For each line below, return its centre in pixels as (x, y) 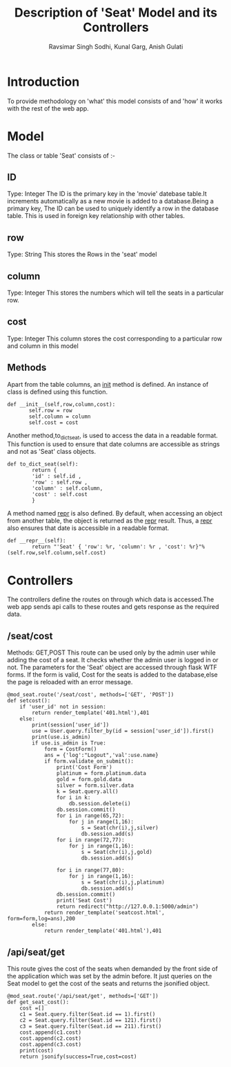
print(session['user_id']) (71, 725)
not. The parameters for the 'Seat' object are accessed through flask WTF (112, 667)
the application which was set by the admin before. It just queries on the (110, 976)
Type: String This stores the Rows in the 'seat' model (82, 255)
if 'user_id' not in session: (63, 707)
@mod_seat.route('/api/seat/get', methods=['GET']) (83, 996)
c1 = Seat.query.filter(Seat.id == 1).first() (88, 1014)
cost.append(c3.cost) (50, 1045)
